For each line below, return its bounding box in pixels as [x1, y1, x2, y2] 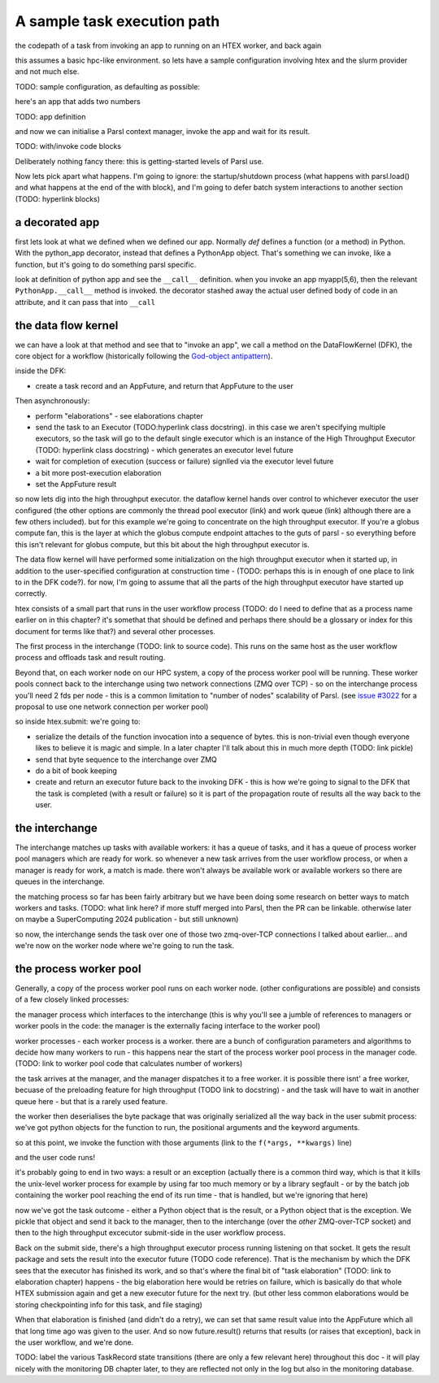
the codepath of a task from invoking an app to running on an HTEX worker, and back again [15, 41, 322, 50]
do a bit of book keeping [35, 765, 118, 776]
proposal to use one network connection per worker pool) [15, 702, 209, 711]
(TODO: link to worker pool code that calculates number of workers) [15, 1059, 243, 1068]
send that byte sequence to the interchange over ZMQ [35, 755, 217, 764]
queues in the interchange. [15, 876, 105, 886]
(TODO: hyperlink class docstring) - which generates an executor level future [35, 445, 294, 454]
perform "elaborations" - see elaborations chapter [35, 411, 203, 420]
